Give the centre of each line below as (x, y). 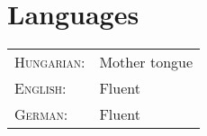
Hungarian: (50, 62)
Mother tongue (146, 62)
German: (41, 114)
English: (40, 88)
